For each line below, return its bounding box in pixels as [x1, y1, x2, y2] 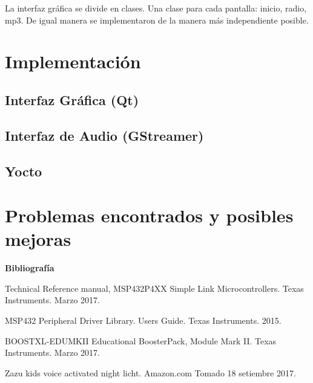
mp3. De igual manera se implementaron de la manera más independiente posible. [5, 13, 309, 26]
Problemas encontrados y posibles [5, 203, 294, 228]
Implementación [5, 49, 141, 74]
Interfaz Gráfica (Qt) [5, 90, 139, 109]
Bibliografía [5, 262, 54, 274]
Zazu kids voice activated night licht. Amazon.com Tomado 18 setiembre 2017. [5, 366, 296, 379]
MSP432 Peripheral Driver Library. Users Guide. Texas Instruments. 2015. [5, 314, 282, 326]
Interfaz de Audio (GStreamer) [5, 126, 204, 144]
